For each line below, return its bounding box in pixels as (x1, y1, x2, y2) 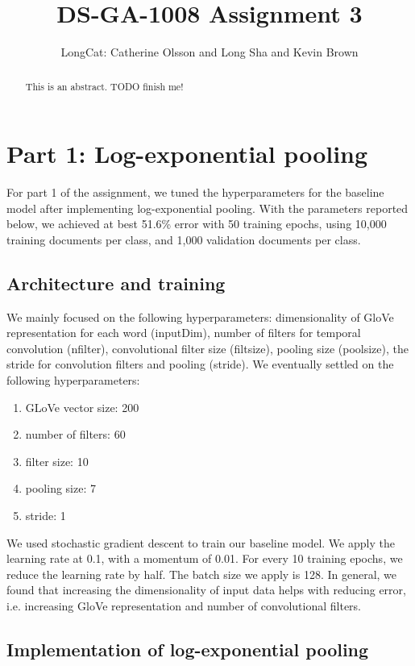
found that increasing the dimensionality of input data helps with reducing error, (6, 581, 406, 598)
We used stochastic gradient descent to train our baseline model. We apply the (6, 534, 395, 551)
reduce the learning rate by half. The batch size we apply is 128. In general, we (6, 565, 397, 582)
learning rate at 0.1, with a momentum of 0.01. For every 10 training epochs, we (6, 550, 403, 567)
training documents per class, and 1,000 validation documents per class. (6, 231, 361, 248)
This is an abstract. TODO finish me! (25, 79, 184, 93)
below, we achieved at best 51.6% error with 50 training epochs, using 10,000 (6, 215, 387, 232)
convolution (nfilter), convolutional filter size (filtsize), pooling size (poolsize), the (6, 339, 409, 356)
